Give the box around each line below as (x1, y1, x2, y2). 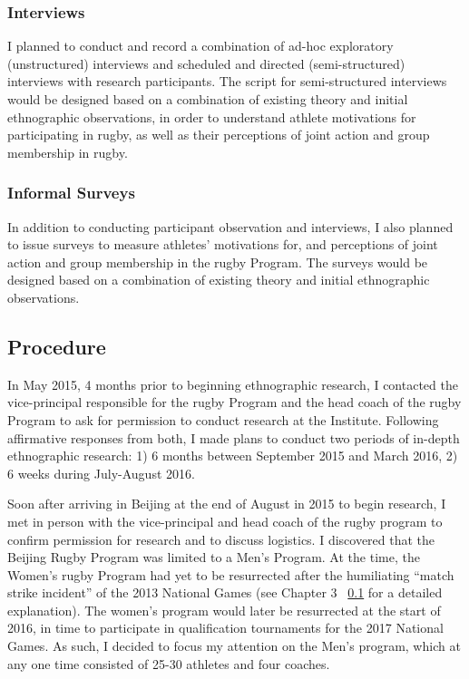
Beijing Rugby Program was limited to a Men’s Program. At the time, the (7, 548, 420, 567)
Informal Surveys (7, 181, 135, 204)
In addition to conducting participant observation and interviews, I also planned (7, 217, 454, 236)
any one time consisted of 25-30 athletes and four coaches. (7, 654, 330, 673)
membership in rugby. (7, 142, 128, 161)
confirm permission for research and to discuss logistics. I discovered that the (7, 529, 435, 548)
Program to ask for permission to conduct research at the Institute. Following (7, 410, 439, 429)
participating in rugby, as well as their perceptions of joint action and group (7, 125, 430, 144)
